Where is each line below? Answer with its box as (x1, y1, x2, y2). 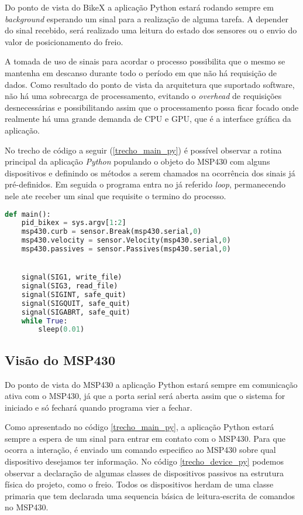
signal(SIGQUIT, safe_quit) (21, 299, 130, 308)
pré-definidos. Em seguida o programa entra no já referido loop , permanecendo (5, 178, 285, 190)
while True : (21, 316, 68, 325)
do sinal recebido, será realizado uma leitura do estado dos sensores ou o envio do (5, 24, 297, 36)
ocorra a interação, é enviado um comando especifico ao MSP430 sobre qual (5, 444, 276, 456)
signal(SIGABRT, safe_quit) (21, 308, 130, 316)
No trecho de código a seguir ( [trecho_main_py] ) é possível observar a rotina (5, 144, 282, 156)
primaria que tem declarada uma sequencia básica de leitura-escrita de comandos (5, 489, 295, 502)
